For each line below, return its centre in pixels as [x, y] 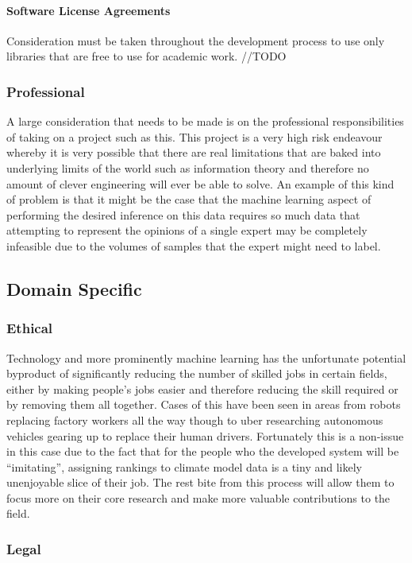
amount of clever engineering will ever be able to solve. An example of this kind [200, 183]
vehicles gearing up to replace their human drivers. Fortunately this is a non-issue [205, 435]
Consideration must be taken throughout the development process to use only [196, 40]
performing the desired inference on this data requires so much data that [183, 214]
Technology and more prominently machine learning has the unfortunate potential [206, 357]
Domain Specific [74, 288]
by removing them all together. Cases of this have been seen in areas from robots [204, 404]
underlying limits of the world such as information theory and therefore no [188, 167]
